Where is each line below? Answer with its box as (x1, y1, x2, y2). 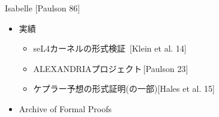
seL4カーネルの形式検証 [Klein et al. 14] (33, 42, 187, 55)
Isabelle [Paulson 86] (5, 2, 80, 14)
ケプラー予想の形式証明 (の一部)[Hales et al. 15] (33, 82, 215, 95)
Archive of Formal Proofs (19, 102, 112, 115)
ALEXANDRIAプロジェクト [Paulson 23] (33, 62, 188, 74)
